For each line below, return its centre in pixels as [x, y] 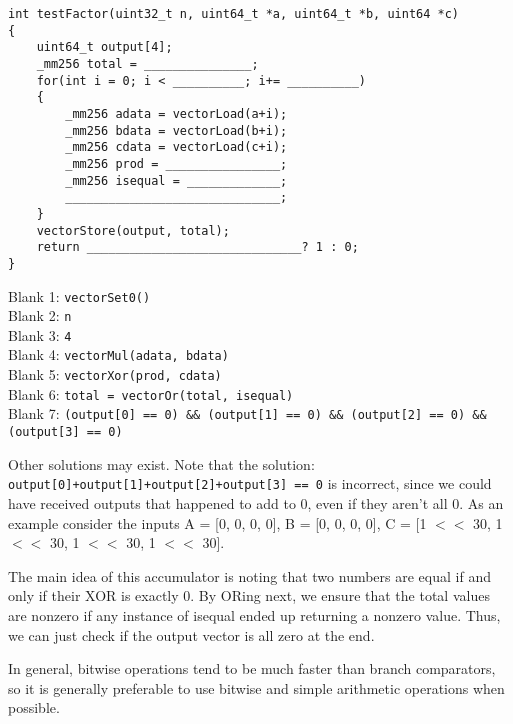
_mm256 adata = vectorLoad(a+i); [176, 113]
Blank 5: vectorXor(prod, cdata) [115, 374]
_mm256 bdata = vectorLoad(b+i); [176, 130]
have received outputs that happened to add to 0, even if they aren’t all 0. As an [256, 503]
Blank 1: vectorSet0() [79, 295]
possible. [34, 707]
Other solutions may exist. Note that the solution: [161, 463]
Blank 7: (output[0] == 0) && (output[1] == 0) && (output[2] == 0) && [247, 413]
